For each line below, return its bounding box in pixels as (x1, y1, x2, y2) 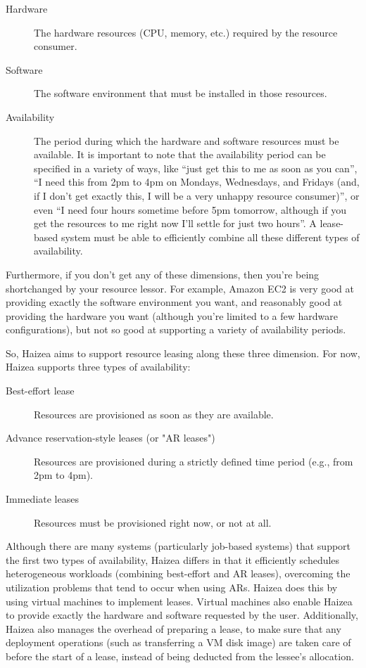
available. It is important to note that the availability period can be (34, 147, 326, 162)
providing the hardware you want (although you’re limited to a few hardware (6, 308, 338, 323)
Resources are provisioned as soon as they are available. (34, 406, 274, 421)
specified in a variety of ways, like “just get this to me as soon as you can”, (34, 160, 358, 175)
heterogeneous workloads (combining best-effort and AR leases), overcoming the (6, 566, 351, 581)
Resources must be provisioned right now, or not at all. (34, 515, 272, 529)
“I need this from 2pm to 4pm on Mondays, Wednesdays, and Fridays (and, (34, 174, 360, 189)
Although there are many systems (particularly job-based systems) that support (6, 539, 351, 553)
